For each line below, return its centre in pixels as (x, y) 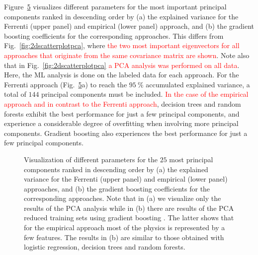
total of (15, 94)
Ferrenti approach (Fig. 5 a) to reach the (66, 84)
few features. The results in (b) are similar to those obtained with (124, 237)
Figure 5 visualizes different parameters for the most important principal (115, 6)
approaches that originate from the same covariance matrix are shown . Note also (127, 55)
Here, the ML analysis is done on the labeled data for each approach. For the (122, 75)
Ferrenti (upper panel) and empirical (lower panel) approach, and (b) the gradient (129, 26)
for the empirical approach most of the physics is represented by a (125, 227)
